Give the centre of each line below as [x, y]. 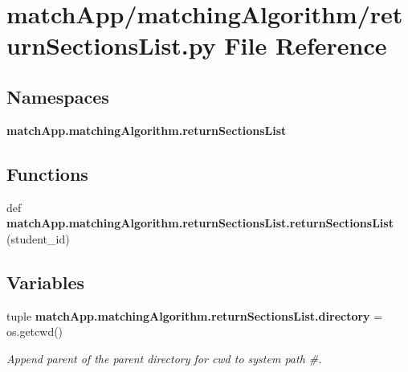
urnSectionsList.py [111, 45]
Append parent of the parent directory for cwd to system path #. [164, 358]
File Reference [306, 45]
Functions [47, 173]
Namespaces [58, 96]
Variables [46, 282]
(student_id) [38, 238]
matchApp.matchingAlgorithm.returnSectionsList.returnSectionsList [200, 223]
